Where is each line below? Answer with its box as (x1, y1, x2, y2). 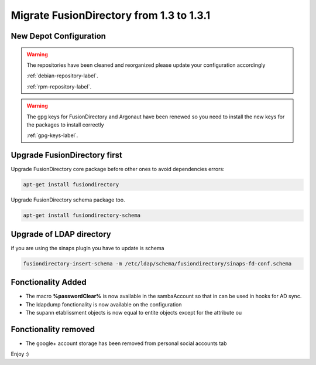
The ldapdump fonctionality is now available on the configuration (25, 301, 182, 308)
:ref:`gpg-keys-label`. (26, 132, 78, 139)
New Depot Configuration (11, 31, 107, 41)
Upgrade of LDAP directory (11, 229, 111, 239)
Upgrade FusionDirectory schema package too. (11, 196, 125, 203)
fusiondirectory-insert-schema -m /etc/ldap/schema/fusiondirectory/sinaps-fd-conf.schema (23, 260, 292, 267)
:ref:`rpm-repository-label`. (26, 83, 92, 90)
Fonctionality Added (11, 277, 87, 287)
